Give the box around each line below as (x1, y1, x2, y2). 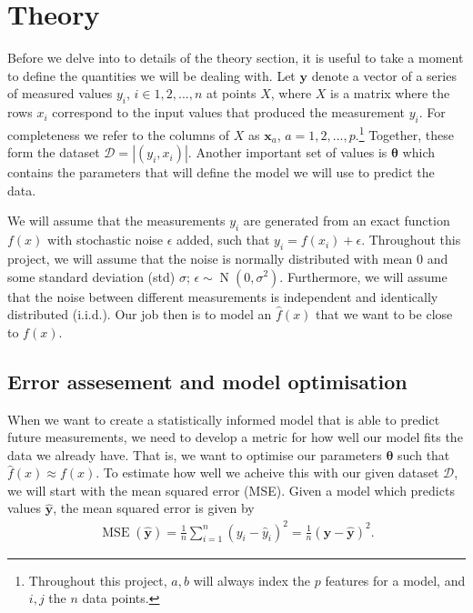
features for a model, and (325, 570, 466, 589)
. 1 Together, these (355, 122, 455, 144)
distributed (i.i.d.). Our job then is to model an (7, 305, 272, 324)
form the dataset (7, 143, 100, 162)
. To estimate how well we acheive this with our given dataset (96, 463, 439, 482)
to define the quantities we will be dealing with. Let (7, 65, 296, 85)
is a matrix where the (330, 84, 450, 103)
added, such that (176, 230, 270, 249)
